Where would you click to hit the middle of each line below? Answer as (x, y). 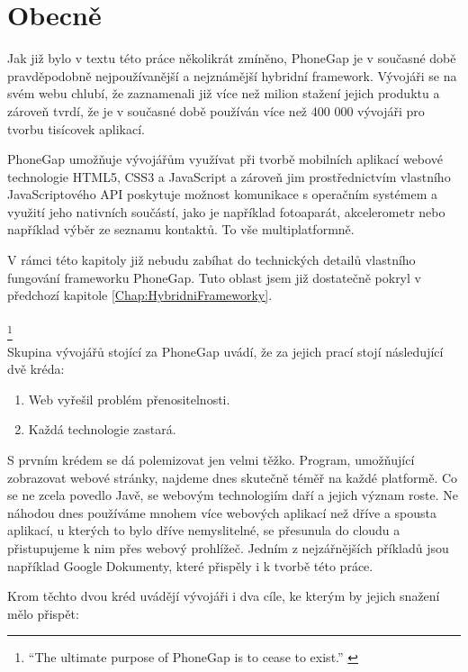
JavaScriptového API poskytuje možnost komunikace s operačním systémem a (222, 194)
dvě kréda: (36, 369)
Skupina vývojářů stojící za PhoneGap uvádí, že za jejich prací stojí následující (225, 351)
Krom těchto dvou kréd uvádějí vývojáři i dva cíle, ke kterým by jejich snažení (224, 596)
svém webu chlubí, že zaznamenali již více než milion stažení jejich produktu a (224, 93)
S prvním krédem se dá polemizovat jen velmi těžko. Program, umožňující (211, 460)
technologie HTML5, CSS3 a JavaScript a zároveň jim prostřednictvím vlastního (229, 176)
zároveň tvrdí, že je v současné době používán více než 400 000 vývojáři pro (216, 110)
